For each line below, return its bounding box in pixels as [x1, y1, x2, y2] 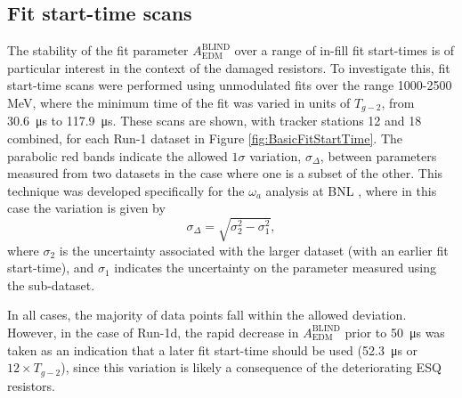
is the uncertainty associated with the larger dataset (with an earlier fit [59, 240, 449, 259]
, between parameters [320, 146, 437, 165]
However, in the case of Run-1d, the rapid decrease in [7, 322, 299, 341]
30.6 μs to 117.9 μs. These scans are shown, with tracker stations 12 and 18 [7, 111, 422, 130]
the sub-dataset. [7, 275, 95, 294]
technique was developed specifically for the [7, 181, 245, 199]
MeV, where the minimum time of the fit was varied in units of [7, 93, 351, 111]
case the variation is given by [7, 199, 166, 217]
